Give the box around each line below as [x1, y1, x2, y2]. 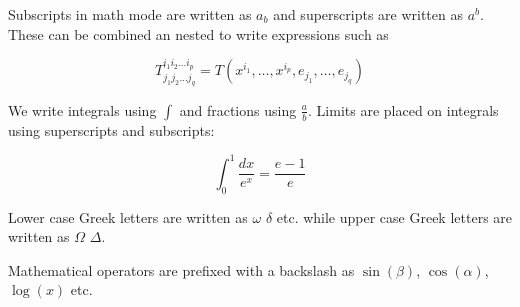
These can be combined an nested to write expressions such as [8, 23, 389, 44]
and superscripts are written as [273, 4, 463, 24]
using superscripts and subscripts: [8, 119, 215, 140]
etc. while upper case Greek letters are [276, 206, 513, 227]
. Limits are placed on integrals [308, 99, 499, 120]
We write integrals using [8, 99, 157, 120]
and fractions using [179, 99, 297, 120]
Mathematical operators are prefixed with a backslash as [8, 259, 355, 280]
